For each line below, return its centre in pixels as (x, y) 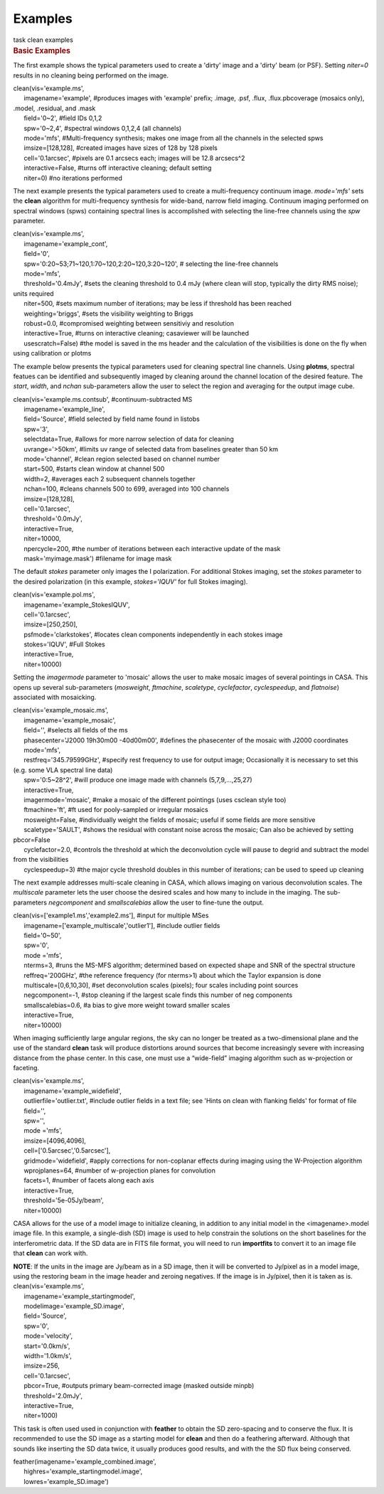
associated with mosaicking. (55, 698)
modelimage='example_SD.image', (74, 1306)
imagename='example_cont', (66, 244)
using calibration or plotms (52, 353)
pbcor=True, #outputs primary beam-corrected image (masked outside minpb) (139, 1386)
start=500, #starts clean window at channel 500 (94, 469)
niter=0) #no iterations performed (73, 178)
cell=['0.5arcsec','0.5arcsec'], (67, 1151)
